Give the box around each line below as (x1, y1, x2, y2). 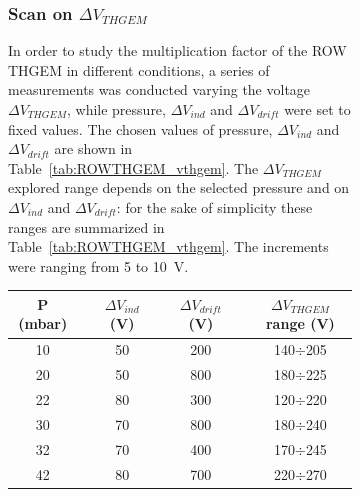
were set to (284, 99, 351, 119)
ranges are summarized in (8, 216, 165, 237)
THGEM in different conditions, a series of (8, 59, 270, 80)
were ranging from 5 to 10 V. (8, 255, 189, 276)
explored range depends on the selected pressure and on (8, 177, 350, 198)
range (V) (265, 313, 335, 334)
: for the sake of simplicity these (116, 196, 313, 217)
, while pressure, (66, 99, 166, 119)
